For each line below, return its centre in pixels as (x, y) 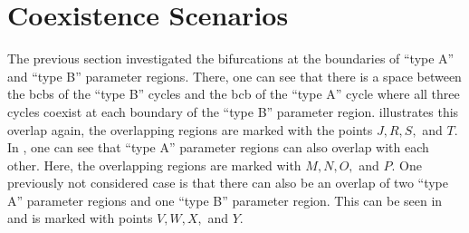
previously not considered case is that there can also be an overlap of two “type (228, 183)
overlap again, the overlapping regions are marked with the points (190, 129)
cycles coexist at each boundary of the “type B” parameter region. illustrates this (233, 111)
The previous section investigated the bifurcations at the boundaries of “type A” (231, 58)
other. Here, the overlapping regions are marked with (154, 165)
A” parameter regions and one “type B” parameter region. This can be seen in (225, 200)
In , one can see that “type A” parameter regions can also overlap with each (218, 147)
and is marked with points (80, 218)
